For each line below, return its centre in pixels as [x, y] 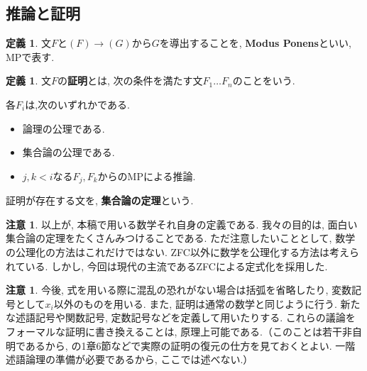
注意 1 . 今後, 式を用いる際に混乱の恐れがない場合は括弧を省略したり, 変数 [179, 290]
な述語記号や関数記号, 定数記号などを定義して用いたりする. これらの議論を [181, 317]
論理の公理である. [64, 128]
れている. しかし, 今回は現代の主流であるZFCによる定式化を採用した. [167, 266]
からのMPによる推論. [147, 176]
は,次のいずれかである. [77, 104]
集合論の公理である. [69, 152]
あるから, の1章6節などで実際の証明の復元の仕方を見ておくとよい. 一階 [190, 345]
